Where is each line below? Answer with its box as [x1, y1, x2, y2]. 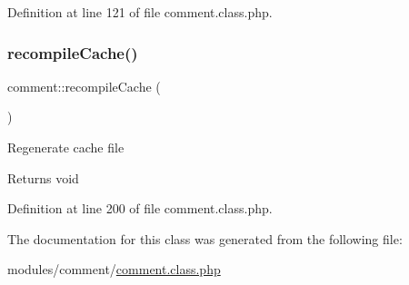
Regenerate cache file [7, 138, 125, 156]
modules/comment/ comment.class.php [7, 260, 221, 279]
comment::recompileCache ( [7, 76, 161, 95]
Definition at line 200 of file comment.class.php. [7, 199, 273, 218]
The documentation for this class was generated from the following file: [7, 229, 403, 248]
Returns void [7, 168, 79, 187]
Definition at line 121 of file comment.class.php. [7, 3, 273, 21]
